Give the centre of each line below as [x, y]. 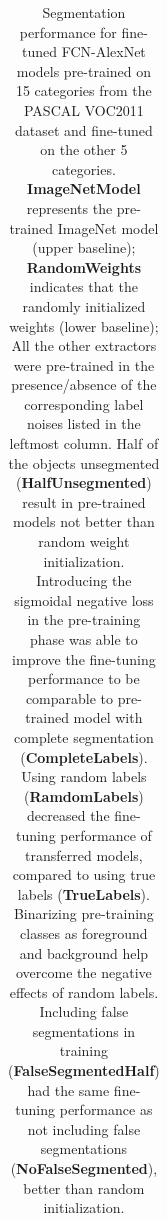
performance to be [84, 678]
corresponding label [84, 403]
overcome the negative [84, 972]
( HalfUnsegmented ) [84, 482]
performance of [106, 834]
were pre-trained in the [84, 364]
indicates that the [83, 286]
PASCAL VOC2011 [83, 109]
